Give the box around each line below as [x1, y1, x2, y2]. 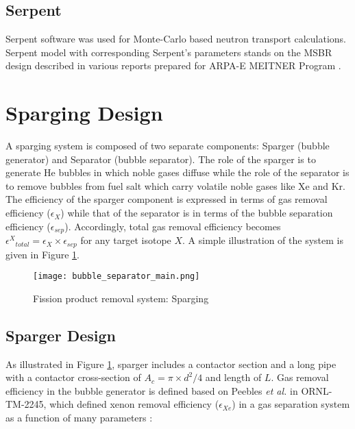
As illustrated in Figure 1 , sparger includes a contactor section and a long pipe [5, 356, 336, 371]
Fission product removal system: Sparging [33, 291, 209, 305]
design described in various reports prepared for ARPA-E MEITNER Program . [5, 58, 341, 73]
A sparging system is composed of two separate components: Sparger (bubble [5, 138, 330, 153]
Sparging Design [5, 99, 163, 127]
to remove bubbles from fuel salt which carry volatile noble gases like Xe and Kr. [5, 178, 345, 193]
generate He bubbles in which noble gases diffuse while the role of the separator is [5, 165, 350, 180]
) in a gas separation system [232, 397, 350, 411]
